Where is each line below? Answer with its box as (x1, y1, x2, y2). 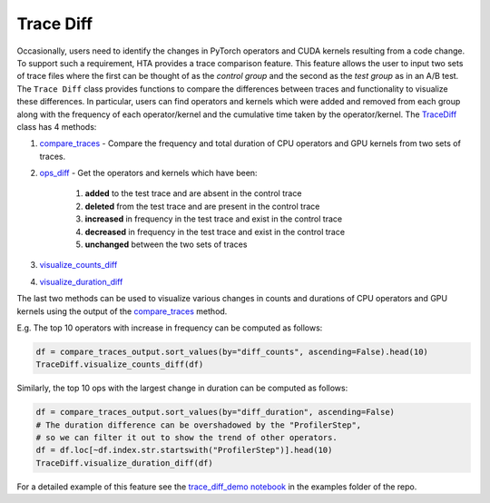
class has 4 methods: (16, 121, 97, 132)
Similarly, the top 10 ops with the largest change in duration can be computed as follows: (16, 382, 348, 394)
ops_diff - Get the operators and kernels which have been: (39, 168, 258, 179)
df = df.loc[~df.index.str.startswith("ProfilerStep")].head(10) (35, 445, 333, 456)
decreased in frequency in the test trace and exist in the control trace (84, 226, 345, 237)
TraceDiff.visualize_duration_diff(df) (35, 458, 213, 468)
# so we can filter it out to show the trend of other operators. (35, 432, 338, 443)
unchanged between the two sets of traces (84, 239, 248, 250)
